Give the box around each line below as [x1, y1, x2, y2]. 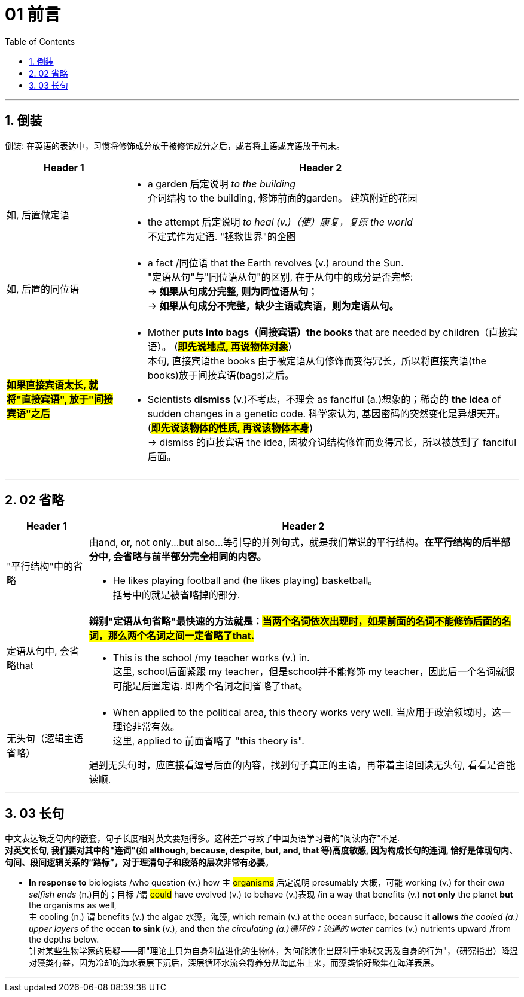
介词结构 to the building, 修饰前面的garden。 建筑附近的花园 [147, 192, 418, 204]
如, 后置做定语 [7, 208, 70, 221]
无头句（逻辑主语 [7, 732, 84, 745]
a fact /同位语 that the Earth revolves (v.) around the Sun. [147, 256, 404, 269]
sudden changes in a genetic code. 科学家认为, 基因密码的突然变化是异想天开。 [147, 407, 505, 420]
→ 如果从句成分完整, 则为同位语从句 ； [147, 285, 318, 297]
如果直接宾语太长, [7, 378, 86, 391]
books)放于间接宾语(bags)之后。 [147, 369, 294, 381]
